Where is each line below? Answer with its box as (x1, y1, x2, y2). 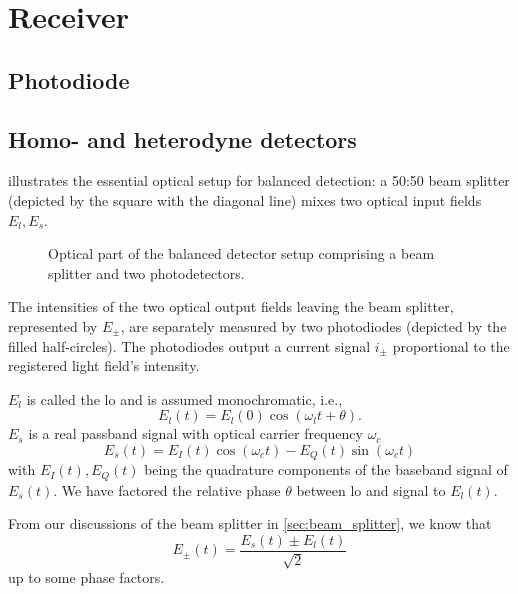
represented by (8, 315, 98, 336)
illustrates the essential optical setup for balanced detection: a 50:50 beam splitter (8, 170, 510, 191)
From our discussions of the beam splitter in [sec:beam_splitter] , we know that (8, 513, 492, 534)
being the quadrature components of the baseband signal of (144, 459, 508, 480)
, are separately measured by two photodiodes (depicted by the (120, 315, 507, 336)
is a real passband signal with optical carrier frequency (28, 423, 363, 444)
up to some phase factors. (8, 567, 165, 588)
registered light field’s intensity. (8, 355, 200, 376)
